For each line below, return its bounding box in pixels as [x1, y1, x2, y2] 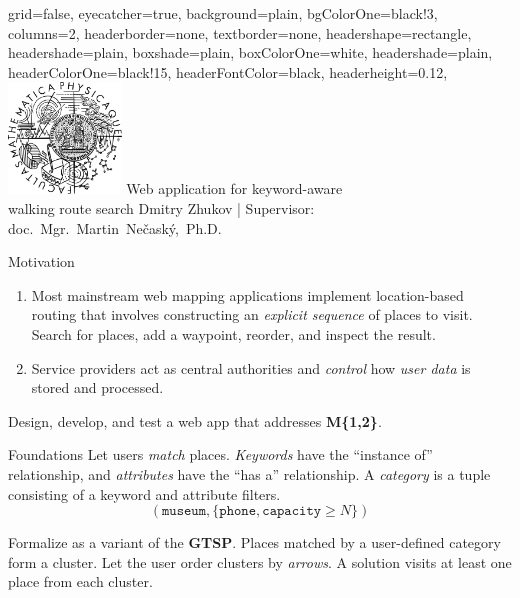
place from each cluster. [8, 571, 153, 592]
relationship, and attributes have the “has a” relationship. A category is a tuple [8, 463, 491, 484]
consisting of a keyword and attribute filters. [8, 483, 281, 504]
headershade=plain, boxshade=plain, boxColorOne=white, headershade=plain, [8, 42, 493, 63]
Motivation [8, 251, 75, 272]
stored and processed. [31, 377, 164, 398]
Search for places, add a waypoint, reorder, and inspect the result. [31, 323, 436, 344]
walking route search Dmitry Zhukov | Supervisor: [8, 197, 315, 218]
